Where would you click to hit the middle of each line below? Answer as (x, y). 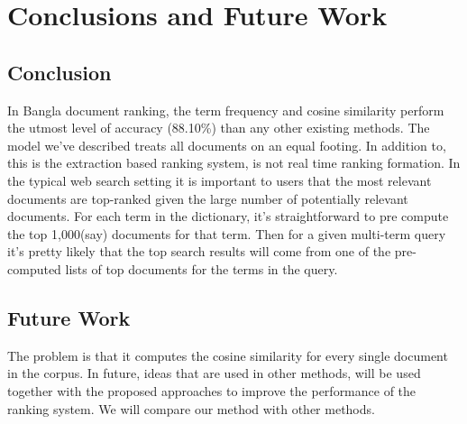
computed (34, 268)
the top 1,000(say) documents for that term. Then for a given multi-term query (227, 233)
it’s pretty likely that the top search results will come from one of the (199, 251)
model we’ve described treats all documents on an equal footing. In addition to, (227, 145)
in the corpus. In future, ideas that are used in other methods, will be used (214, 373)
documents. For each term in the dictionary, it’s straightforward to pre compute (228, 216)
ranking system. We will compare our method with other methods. (191, 408)
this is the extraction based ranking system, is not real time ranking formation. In (234, 163)
